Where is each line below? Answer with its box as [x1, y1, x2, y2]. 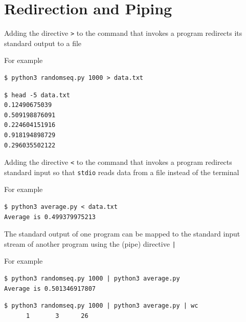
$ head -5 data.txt [4, 91, 70, 99]
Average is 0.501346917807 [4, 285, 96, 292]
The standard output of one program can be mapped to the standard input [4, 228, 240, 239]
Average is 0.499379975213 [4, 213, 96, 221]
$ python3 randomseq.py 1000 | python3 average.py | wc [4, 302, 198, 310]
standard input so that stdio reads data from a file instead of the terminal [4, 166, 239, 177]
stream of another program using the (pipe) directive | [4, 238, 176, 249]
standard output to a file [4, 37, 82, 48]
